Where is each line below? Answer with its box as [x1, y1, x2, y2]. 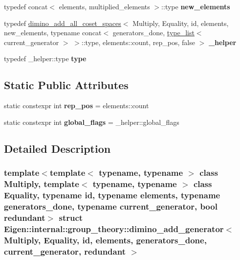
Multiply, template [4, 177, 79, 189]
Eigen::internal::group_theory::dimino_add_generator [4, 222, 224, 235]
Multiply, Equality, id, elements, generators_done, [4, 234, 207, 246]
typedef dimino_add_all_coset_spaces [4, 18, 121, 28]
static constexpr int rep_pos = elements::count [4, 100, 149, 111]
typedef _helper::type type [4, 53, 87, 64]
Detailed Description [4, 141, 111, 156]
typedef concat [4, 1, 48, 11]
